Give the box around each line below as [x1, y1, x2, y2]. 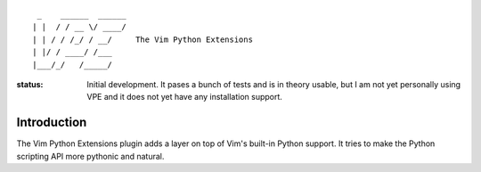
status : [16, 78, 44, 89]
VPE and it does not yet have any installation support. [86, 92, 282, 102]
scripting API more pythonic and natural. [16, 151, 165, 161]
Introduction [16, 115, 87, 130]
